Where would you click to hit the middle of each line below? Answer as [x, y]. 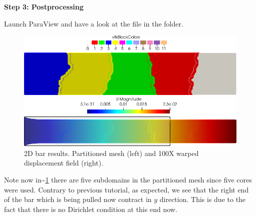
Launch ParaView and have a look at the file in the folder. [94, 23]
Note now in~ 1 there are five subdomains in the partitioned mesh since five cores [128, 180]
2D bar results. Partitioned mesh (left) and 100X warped [111, 153]
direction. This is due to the [203, 199]
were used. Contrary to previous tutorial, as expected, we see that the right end [126, 189]
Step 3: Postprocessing [44, 6]
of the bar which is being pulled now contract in [78, 199]
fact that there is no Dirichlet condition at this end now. [91, 209]
